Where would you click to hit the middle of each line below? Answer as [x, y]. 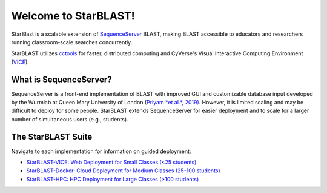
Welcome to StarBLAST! [73, 16]
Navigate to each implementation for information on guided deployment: [101, 151]
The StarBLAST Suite [52, 137]
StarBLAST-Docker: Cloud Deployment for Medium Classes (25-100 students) [123, 171]
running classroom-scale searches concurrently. [72, 42]
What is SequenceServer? [61, 79]
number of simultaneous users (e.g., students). [70, 119]
